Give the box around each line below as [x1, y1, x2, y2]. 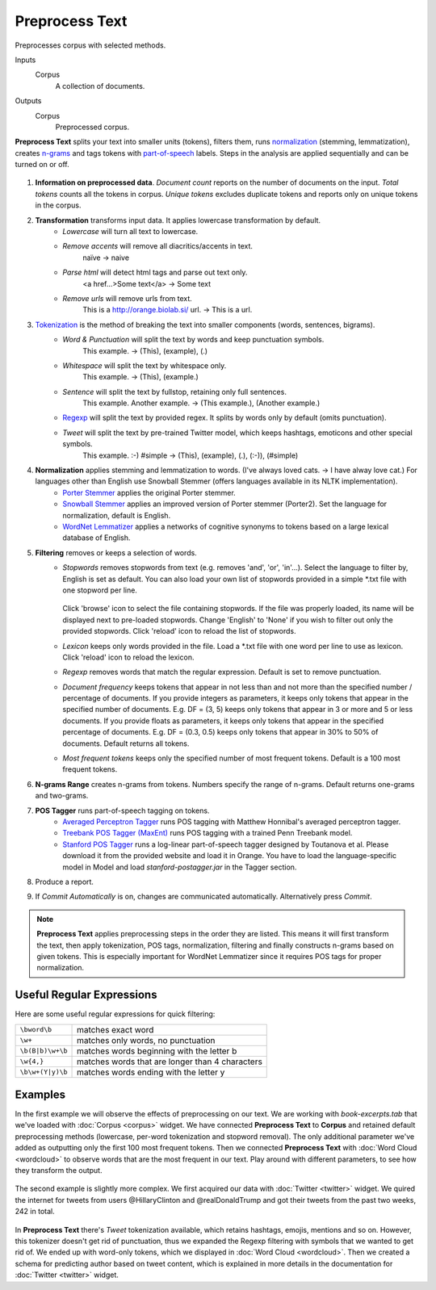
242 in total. [15, 1207, 56, 1217]
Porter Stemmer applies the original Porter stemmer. [62, 488, 236, 497]
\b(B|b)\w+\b [19, 1046, 68, 1055]
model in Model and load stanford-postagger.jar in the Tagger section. [62, 862, 297, 872]
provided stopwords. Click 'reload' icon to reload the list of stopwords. [62, 626, 296, 636]
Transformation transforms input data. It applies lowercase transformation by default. [35, 215, 321, 225]
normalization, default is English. [62, 510, 171, 520]
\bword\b [19, 1025, 52, 1034]
